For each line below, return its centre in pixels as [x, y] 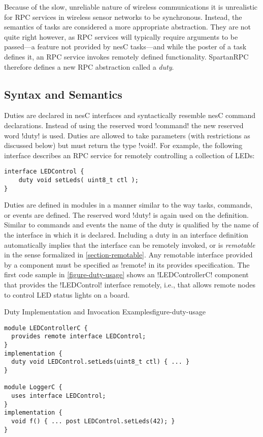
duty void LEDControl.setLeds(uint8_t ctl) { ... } [101, 362]
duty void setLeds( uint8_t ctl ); [78, 180]
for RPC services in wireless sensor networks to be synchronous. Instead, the [123, 17]
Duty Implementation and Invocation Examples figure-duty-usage [105, 312]
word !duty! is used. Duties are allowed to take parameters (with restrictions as [127, 135]
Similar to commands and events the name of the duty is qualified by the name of [131, 225]
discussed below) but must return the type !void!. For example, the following [123, 145]
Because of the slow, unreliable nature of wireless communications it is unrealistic [131, 7]
